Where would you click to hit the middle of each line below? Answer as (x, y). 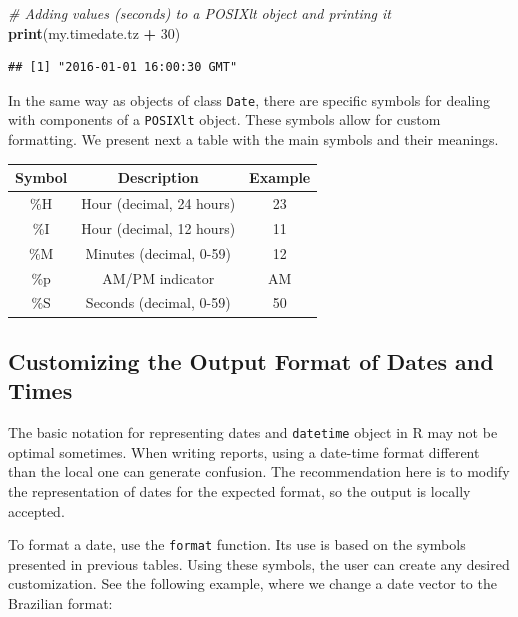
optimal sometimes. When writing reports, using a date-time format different (244, 451)
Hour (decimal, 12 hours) (158, 227)
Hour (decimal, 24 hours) (158, 203)
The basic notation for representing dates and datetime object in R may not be (253, 432)
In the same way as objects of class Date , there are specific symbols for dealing (249, 99)
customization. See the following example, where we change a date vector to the (252, 583)
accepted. (36, 510)
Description (158, 177)
